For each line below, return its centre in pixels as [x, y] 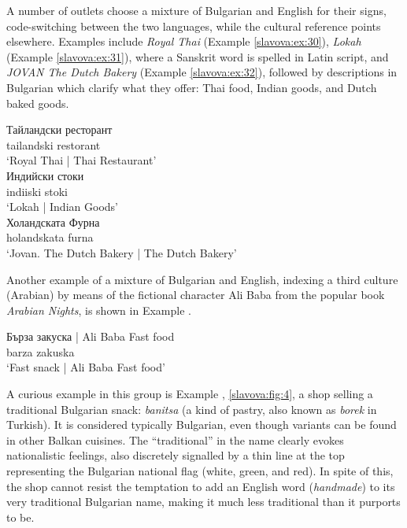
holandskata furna [50, 237]
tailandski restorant [54, 144]
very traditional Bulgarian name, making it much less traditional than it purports [203, 502]
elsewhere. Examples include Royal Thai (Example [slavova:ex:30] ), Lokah [184, 41]
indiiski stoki [37, 191]
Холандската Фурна [53, 222]
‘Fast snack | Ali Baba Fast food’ [86, 367]
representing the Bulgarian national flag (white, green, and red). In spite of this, [200, 471]
